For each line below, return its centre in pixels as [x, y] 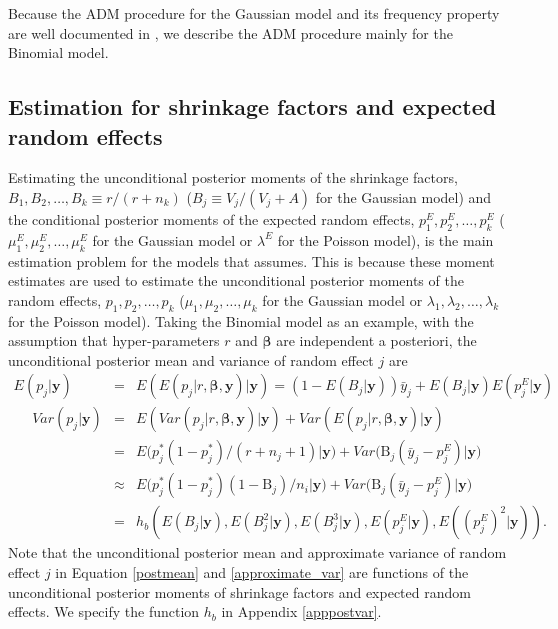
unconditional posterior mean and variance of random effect [191, 359]
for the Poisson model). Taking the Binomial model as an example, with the [241, 320]
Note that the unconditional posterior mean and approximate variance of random [257, 552]
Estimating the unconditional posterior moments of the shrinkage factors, [233, 177]
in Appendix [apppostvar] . [301, 611]
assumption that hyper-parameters [114, 340]
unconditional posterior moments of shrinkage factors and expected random [239, 591]
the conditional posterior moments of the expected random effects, [211, 218]
